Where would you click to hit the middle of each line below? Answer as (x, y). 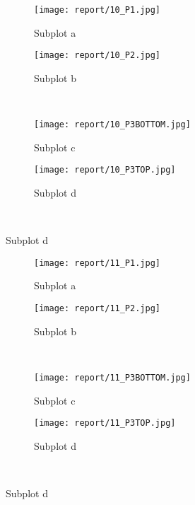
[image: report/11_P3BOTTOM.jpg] (112, 377)
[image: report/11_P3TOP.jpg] (105, 423)
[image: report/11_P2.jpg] (97, 309)
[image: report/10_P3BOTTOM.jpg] (112, 125)
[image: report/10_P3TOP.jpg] (105, 170)
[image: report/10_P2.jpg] (97, 56)
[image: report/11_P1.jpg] (97, 263)
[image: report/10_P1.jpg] (97, 10)
